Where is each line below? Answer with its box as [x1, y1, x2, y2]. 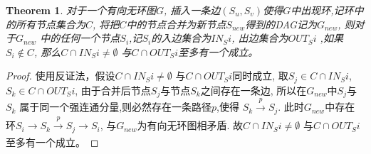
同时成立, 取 [232, 68, 288, 83]
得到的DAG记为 [245, 16, 317, 31]
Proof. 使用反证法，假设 [6, 68, 115, 83]
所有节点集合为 [15, 16, 85, 31]
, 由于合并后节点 [75, 82, 151, 97]
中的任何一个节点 [40, 31, 120, 45]
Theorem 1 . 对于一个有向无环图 [6, 3, 156, 17]
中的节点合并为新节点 [126, 16, 226, 31]
